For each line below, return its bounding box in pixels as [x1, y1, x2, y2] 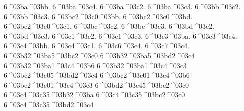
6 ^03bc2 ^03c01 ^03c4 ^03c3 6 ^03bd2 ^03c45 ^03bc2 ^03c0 [4, 79, 189, 90]
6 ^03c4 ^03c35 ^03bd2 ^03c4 [4, 99, 94, 109]
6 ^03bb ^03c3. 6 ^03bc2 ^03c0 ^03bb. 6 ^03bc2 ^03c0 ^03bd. [4, 11, 193, 21]
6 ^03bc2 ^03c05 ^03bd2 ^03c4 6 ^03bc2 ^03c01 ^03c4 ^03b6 [4, 70, 190, 80]
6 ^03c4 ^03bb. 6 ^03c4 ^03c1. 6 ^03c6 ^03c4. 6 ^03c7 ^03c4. [4, 40, 190, 51]
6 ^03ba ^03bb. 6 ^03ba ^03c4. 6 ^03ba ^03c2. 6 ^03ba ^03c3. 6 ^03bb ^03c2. [4, 1, 241, 11]
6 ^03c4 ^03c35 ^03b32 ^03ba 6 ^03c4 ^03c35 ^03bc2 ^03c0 [4, 89, 185, 100]
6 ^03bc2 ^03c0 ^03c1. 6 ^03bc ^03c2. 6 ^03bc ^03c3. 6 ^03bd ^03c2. [4, 21, 215, 31]
